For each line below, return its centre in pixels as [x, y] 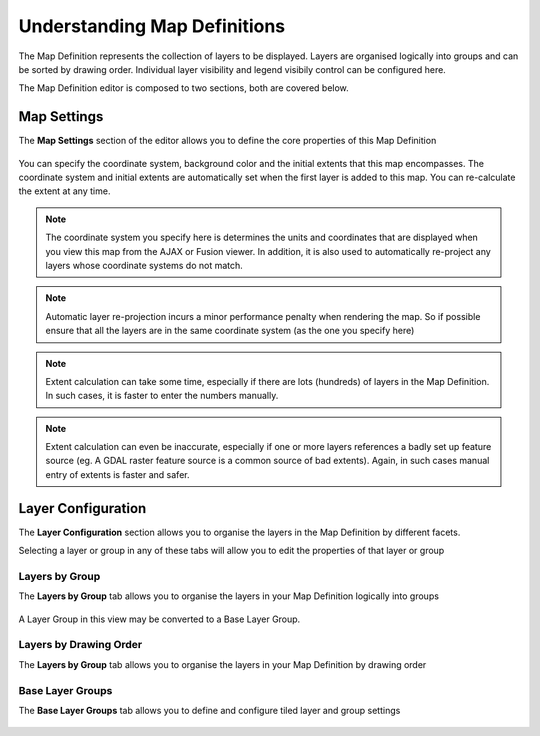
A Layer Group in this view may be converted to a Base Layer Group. [159, 619]
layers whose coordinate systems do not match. [144, 265]
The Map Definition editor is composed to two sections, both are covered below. [183, 88]
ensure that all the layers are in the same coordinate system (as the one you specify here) [230, 331]
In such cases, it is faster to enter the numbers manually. [162, 396]
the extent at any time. [64, 191]
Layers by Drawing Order [80, 645]
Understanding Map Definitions [152, 26]
